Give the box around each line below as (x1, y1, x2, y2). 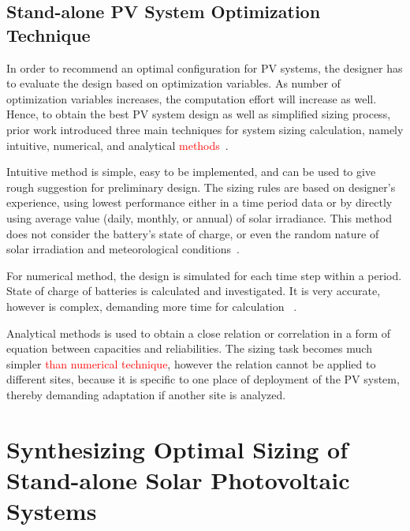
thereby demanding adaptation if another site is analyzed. (6, 386, 286, 402)
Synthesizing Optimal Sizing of (6, 432, 348, 465)
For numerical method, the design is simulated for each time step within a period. (6, 267, 402, 283)
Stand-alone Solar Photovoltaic (6, 463, 350, 495)
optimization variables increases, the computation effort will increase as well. (6, 90, 377, 107)
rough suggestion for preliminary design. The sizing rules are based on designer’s (6, 178, 396, 195)
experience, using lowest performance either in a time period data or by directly (6, 194, 393, 211)
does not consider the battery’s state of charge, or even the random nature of (6, 225, 379, 241)
